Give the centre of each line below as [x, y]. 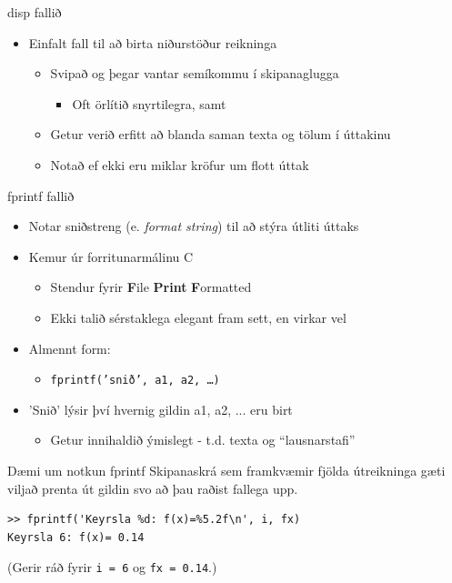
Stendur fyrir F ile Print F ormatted [151, 287]
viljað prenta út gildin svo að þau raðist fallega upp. [153, 488]
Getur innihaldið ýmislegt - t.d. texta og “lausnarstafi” [203, 440]
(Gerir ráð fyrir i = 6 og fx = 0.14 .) [112, 567]
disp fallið [35, 12]
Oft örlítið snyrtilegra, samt [149, 103]
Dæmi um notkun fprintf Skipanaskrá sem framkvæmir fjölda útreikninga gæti [226, 470]
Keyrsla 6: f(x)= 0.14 [76, 537]
